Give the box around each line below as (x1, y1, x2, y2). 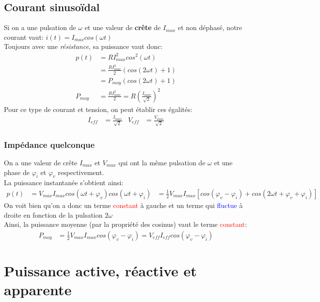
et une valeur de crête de (84, 22, 161, 32)
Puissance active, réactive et (4, 260, 197, 280)
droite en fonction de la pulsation (4, 209, 103, 220)
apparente (4, 280, 72, 300)
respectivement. (58, 167, 104, 177)
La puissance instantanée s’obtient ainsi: (4, 177, 124, 188)
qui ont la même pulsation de (118, 157, 206, 167)
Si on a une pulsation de (4, 22, 76, 32)
